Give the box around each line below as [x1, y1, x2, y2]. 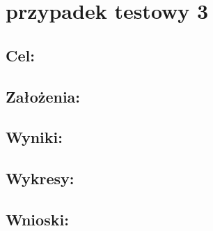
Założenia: [6, 85, 81, 107]
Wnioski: [6, 208, 69, 230]
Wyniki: [6, 126, 63, 148]
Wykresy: [6, 167, 74, 189]
